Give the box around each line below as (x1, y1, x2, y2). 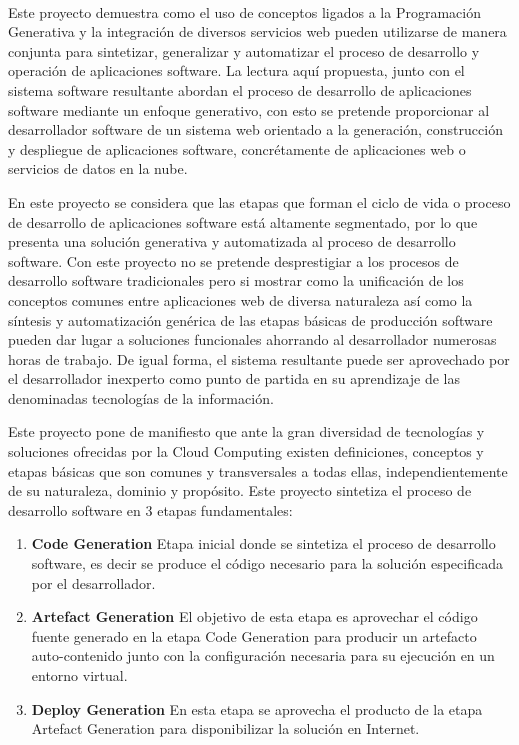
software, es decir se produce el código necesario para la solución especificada (31, 553, 503, 574)
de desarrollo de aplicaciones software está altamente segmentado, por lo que (8, 211, 478, 232)
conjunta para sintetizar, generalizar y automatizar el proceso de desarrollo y (8, 40, 480, 61)
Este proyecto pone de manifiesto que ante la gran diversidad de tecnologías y (8, 421, 485, 442)
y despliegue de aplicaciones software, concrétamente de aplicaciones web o (8, 138, 466, 159)
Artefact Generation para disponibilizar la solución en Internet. (31, 718, 420, 739)
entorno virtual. (31, 665, 128, 685)
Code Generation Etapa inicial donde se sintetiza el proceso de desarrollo (31, 533, 496, 554)
